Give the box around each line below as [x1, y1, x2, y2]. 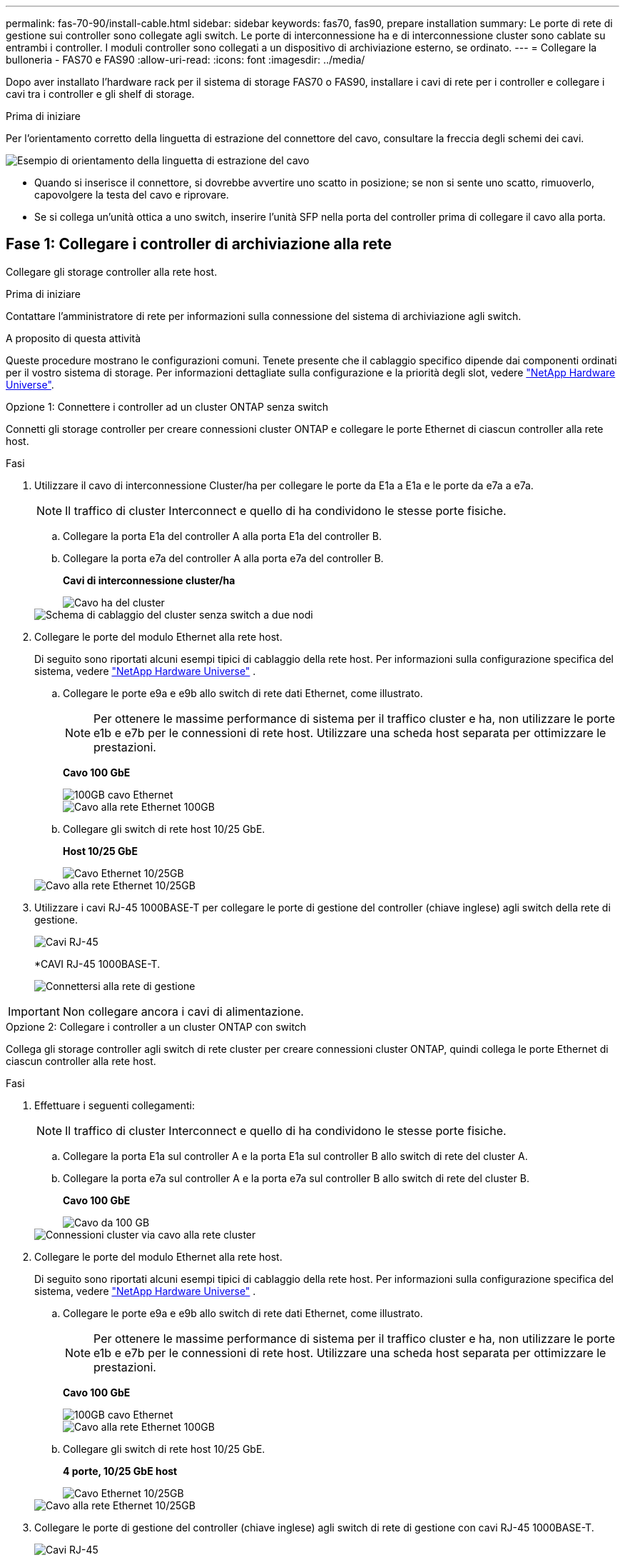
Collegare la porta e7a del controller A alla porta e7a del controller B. [63, 551, 384, 564]
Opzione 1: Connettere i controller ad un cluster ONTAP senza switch [6, 400, 329, 413]
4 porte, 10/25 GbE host [63, 1464, 178, 1477]
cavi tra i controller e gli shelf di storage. [6, 88, 195, 100]
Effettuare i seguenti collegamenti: [34, 1099, 195, 1111]
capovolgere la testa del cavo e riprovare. [34, 189, 229, 201]
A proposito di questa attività [6, 331, 141, 344]
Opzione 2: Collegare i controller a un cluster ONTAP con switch [6, 1020, 307, 1033]
